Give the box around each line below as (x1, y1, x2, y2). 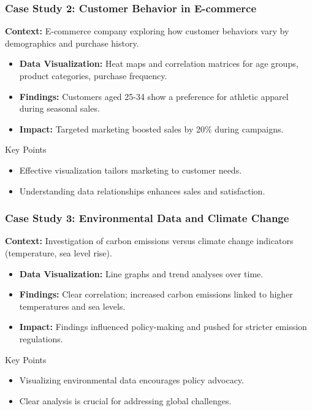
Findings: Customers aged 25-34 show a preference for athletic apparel (19, 90, 289, 102)
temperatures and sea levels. (19, 299, 126, 312)
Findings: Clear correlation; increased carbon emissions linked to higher (19, 288, 293, 301)
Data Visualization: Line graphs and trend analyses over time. (19, 267, 264, 280)
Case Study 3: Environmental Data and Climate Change (5, 210, 289, 226)
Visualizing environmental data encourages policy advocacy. (19, 374, 244, 386)
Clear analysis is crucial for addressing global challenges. (19, 394, 232, 407)
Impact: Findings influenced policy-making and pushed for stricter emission (19, 320, 307, 333)
